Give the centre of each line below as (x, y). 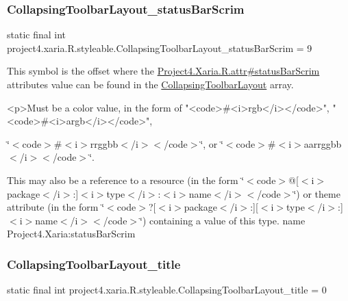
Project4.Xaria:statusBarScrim (71, 234)
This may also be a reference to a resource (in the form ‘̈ (126, 180)
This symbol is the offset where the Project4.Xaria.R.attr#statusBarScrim (163, 71)
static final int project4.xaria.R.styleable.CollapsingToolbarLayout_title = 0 (167, 290)
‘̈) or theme (317, 193)
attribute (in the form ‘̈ (56, 207)
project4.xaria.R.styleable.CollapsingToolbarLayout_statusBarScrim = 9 (160, 48)
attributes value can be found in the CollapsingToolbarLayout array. (150, 84)
